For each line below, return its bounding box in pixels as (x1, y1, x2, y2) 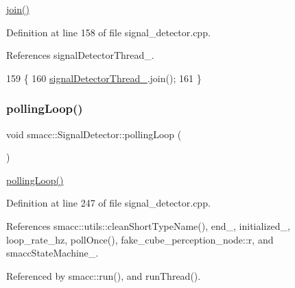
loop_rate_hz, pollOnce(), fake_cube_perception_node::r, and (6, 232, 274, 246)
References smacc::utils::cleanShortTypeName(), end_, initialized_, (6, 218, 290, 233)
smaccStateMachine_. (6, 246, 99, 260)
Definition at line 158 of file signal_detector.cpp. (6, 25, 211, 39)
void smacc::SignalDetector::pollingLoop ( (6, 127, 182, 141)
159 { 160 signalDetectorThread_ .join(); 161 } (6, 70, 202, 85)
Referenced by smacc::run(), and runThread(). (6, 268, 201, 283)
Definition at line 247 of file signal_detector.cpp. (6, 196, 211, 210)
